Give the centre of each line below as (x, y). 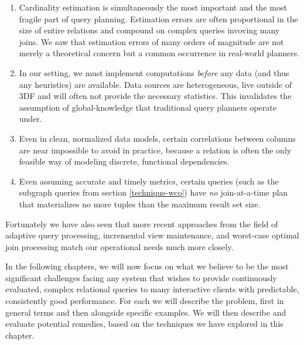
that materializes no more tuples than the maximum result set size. (140, 204)
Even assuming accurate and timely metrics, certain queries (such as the (149, 181)
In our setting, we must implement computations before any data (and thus (154, 72)
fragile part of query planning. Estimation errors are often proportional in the (158, 18)
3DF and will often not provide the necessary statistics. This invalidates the (155, 96)
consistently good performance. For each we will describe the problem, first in (145, 301)
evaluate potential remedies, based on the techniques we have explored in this (144, 324)
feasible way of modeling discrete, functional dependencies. (124, 161)
